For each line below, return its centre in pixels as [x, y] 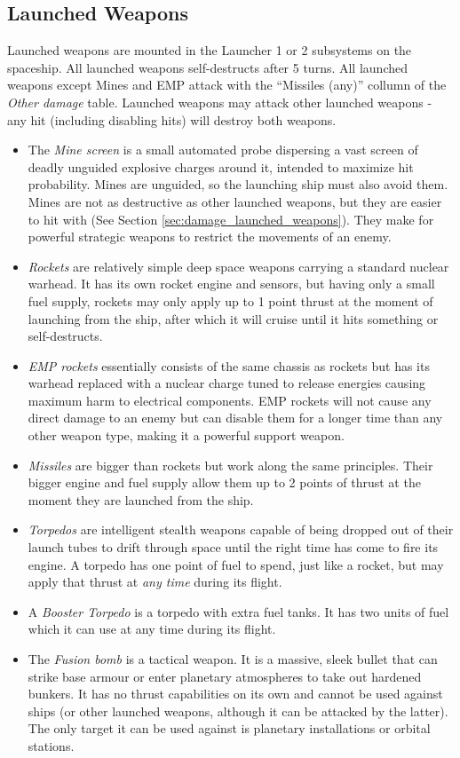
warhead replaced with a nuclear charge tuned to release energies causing [227, 383]
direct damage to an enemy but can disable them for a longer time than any [235, 418]
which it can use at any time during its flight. [152, 629]
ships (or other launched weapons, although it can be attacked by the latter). [238, 711]
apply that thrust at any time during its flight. [155, 582]
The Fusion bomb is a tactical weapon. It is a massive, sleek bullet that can [233, 659]
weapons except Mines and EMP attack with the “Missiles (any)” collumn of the [227, 85]
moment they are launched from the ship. [141, 499]
